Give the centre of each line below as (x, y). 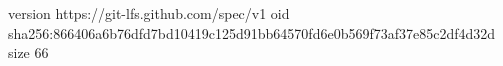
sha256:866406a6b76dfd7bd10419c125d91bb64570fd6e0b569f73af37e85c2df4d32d (252, 32)
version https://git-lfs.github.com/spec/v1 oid (149, 13)
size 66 (28, 52)
